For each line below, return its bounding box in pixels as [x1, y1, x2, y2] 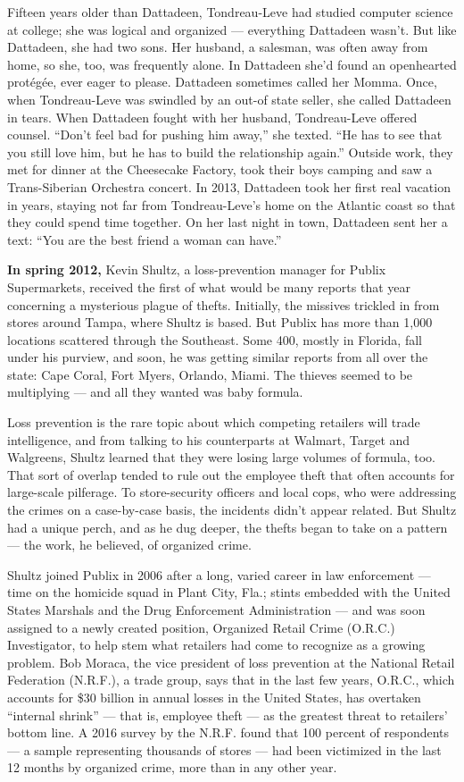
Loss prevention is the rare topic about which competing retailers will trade [7, 413, 420, 432]
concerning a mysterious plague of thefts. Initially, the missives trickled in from [7, 295, 440, 314]
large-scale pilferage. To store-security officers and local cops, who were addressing [7, 483, 457, 501]
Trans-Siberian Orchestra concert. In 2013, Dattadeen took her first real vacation [7, 177, 451, 196]
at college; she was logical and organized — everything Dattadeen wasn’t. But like [7, 20, 457, 38]
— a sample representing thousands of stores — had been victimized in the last [7, 740, 442, 759]
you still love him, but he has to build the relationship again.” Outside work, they [7, 142, 453, 161]
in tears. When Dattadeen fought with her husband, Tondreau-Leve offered [7, 107, 418, 126]
